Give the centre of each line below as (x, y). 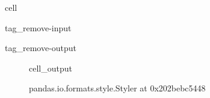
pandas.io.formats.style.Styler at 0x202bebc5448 (117, 88)
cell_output (51, 68)
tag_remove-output (41, 48)
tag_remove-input (38, 27)
